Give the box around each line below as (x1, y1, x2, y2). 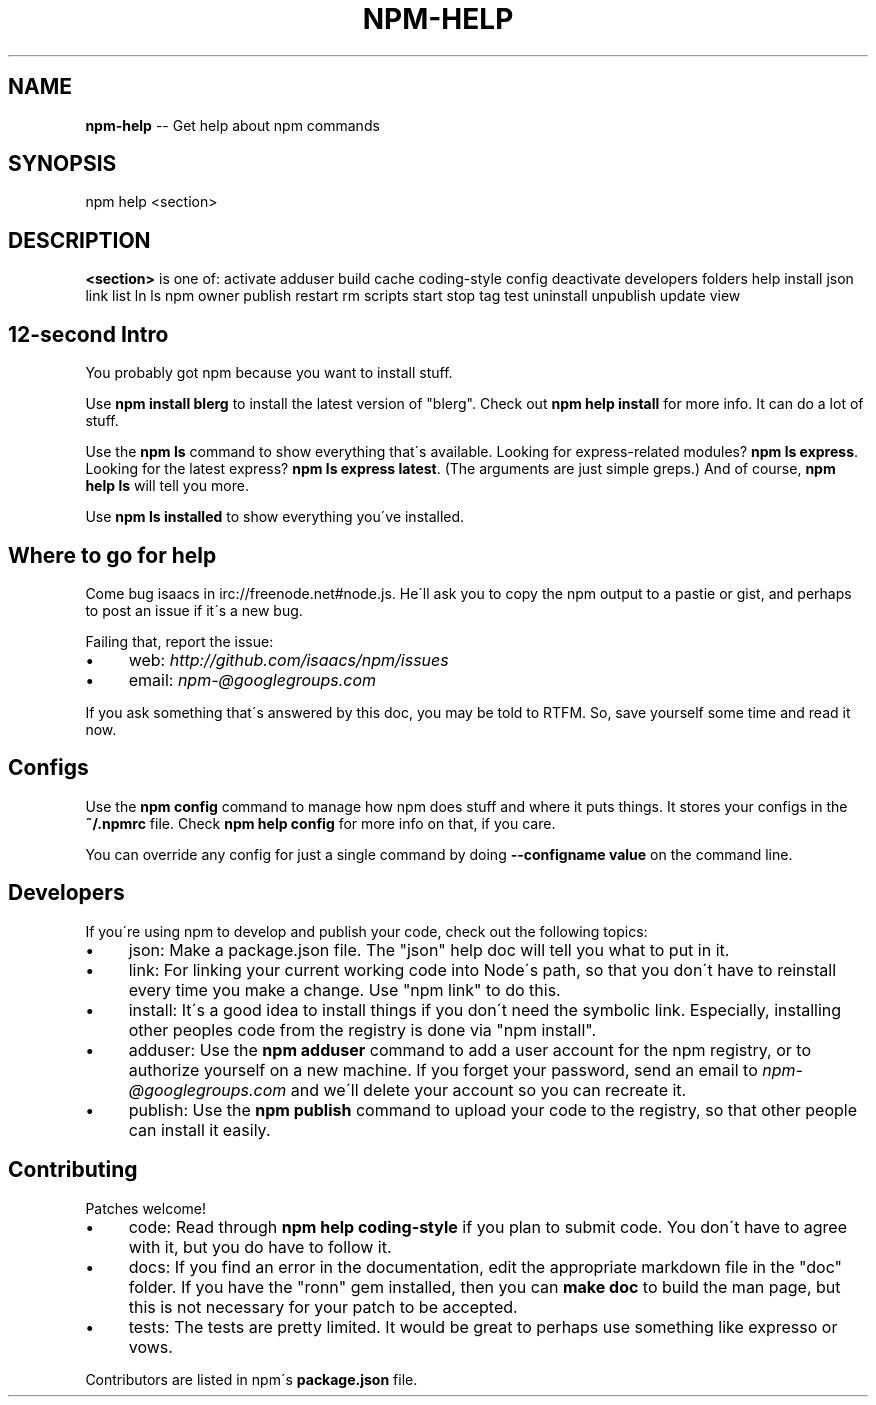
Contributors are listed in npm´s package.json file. (85, 1370, 418, 1388)
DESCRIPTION (8, 227, 151, 253)
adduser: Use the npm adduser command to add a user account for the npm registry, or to (128, 1039, 812, 1060)
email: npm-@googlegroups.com (128, 669, 377, 690)
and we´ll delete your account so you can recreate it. (290, 1079, 687, 1100)
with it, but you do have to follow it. (128, 1236, 392, 1257)
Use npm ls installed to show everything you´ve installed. (85, 508, 465, 526)
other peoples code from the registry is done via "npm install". (128, 1019, 597, 1040)
